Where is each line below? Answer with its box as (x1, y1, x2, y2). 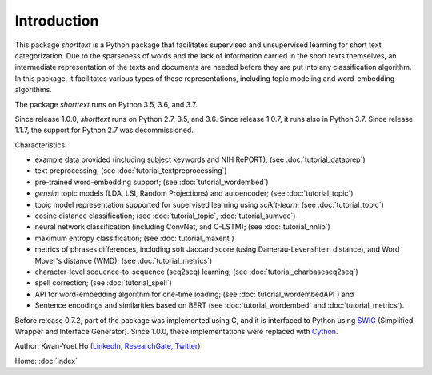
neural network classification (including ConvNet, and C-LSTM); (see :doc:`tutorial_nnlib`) (34, 222, 331, 232)
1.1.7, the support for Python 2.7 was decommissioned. (14, 125, 194, 135)
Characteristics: (14, 140, 67, 150)
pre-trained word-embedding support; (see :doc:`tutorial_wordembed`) (34, 177, 269, 187)
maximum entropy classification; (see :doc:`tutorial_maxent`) (34, 233, 235, 243)
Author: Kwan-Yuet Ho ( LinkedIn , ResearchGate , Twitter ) (14, 341, 201, 351)
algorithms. (14, 85, 52, 95)
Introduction (14, 12, 99, 30)
